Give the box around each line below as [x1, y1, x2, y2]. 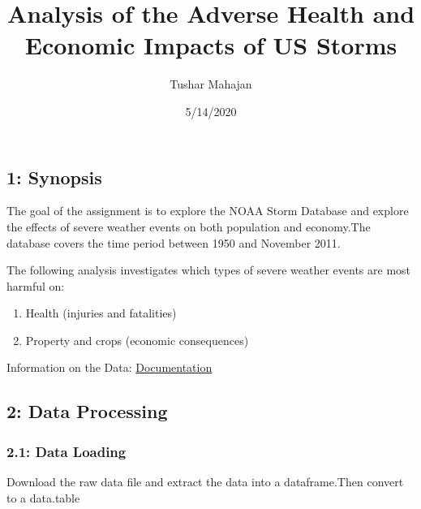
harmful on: [6, 277, 65, 294]
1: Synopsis [6, 164, 102, 189]
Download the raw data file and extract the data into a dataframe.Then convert [6, 473, 404, 490]
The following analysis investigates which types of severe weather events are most [6, 261, 411, 278]
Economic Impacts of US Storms [24, 28, 397, 62]
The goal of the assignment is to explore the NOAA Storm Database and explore [6, 202, 409, 219]
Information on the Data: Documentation [6, 359, 213, 376]
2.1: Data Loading [6, 441, 127, 461]
